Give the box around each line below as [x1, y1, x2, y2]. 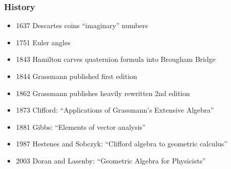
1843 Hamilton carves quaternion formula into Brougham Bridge [16, 54, 216, 64]
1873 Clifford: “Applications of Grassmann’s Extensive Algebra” [16, 105, 214, 115]
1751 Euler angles [16, 37, 71, 47]
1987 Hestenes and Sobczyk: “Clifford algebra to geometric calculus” [16, 138, 227, 149]
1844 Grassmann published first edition [16, 71, 137, 81]
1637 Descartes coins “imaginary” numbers [16, 20, 148, 31]
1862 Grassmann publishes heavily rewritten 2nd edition [16, 88, 190, 98]
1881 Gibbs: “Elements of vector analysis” [16, 121, 146, 132]
